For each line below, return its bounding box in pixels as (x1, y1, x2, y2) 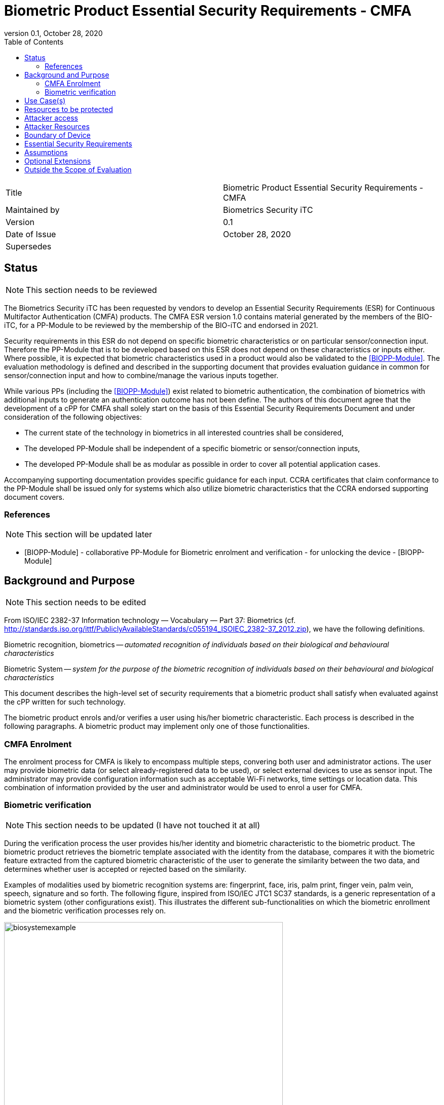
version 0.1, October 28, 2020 (4, 28, 103, 38)
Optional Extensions (24, 156, 91, 165)
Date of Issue (6, 229, 56, 239)
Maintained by (6, 204, 60, 215)
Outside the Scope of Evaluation (24, 165, 132, 174)
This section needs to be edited (26, 597, 146, 608)
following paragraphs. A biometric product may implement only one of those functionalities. (4, 722, 310, 731)
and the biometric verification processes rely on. (4, 906, 166, 915)
